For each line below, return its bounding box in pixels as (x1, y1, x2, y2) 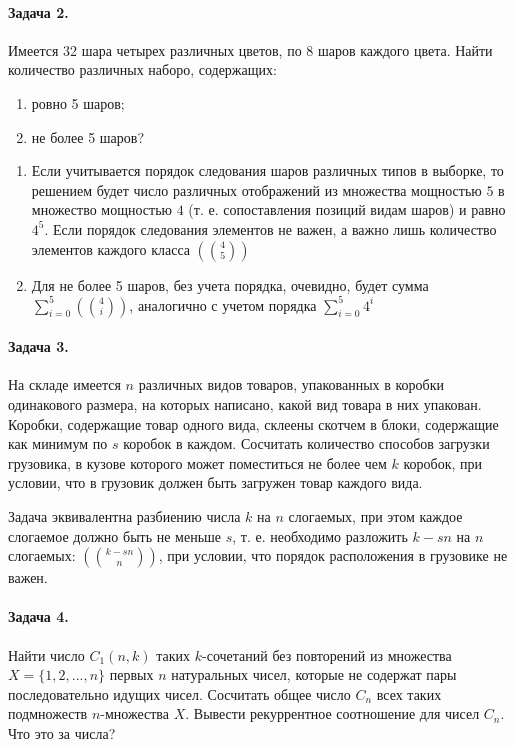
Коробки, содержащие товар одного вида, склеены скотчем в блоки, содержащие (8, 413, 499, 434)
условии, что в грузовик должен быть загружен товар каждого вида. (8, 472, 423, 493)
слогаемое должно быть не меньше (8, 525, 222, 546)
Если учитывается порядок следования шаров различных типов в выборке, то (31, 160, 504, 181)
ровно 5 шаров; (31, 92, 125, 113)
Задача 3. (8, 336, 69, 357)
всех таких (376, 683, 442, 704)
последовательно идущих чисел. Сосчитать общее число (8, 683, 351, 704)
